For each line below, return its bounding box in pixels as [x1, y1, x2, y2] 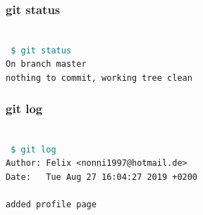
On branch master [6, 59, 87, 70]
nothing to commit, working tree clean [6, 73, 192, 84]
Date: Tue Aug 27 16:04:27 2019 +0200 [6, 171, 198, 182]
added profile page [6, 200, 97, 210]
